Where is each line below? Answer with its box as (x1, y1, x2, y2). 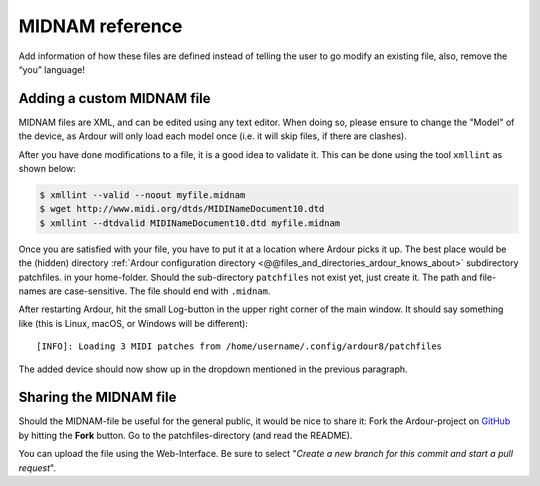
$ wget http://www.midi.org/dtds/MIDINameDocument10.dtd (39, 203, 325, 215)
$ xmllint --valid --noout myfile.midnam (39, 190, 246, 200)
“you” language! (18, 63, 85, 75)
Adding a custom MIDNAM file (18, 90, 211, 107)
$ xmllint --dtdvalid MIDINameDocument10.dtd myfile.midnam (39, 217, 341, 229)
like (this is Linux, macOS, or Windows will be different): (18, 317, 249, 329)
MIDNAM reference (18, 15, 183, 37)
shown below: (18, 163, 77, 175)
